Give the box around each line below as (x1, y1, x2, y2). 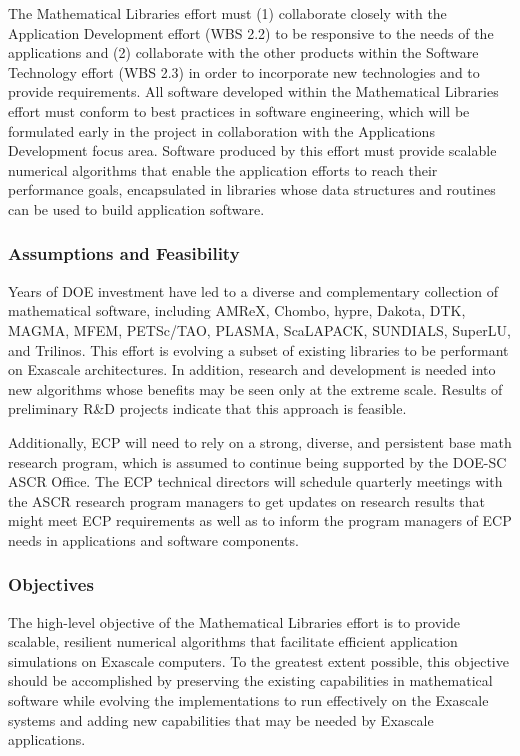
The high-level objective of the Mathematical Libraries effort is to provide (8, 611, 460, 632)
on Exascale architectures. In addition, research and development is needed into (8, 359, 496, 380)
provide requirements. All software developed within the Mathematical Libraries (8, 81, 499, 102)
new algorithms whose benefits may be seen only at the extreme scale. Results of (8, 378, 503, 399)
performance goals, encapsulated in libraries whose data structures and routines (8, 179, 496, 200)
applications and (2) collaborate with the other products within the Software (8, 42, 479, 63)
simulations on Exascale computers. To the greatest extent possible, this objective (8, 650, 509, 671)
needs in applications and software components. (8, 529, 299, 550)
